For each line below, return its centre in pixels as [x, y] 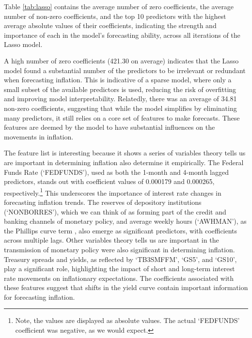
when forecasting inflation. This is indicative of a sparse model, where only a [118, 80]
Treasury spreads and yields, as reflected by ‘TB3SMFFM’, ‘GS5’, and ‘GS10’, [120, 259]
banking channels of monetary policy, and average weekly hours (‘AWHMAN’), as [125, 221]
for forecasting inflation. [39, 297]
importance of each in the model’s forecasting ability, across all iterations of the [122, 35]
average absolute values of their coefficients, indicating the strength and [110, 25]
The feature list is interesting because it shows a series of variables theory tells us [125, 153]
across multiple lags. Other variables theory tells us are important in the [111, 240]
